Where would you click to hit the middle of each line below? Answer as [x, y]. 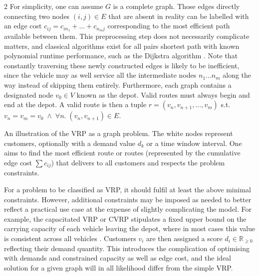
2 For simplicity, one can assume [54, 6]
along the [237, 75]
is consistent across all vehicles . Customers [70, 238]
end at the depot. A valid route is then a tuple [75, 104]
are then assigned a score [184, 238]
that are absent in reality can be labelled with [179, 16]
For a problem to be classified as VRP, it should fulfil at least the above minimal [128, 190]
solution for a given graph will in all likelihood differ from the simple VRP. [119, 267]
